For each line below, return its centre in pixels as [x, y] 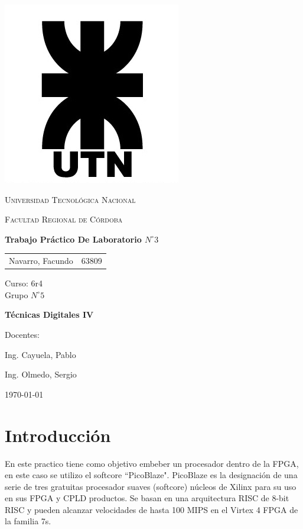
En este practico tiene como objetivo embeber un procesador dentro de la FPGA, [152, 463]
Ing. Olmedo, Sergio [41, 374]
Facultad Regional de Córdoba [64, 219]
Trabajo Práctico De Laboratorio [73, 239]
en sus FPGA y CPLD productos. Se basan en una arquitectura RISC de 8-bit [147, 498]
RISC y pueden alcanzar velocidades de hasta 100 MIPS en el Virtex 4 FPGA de [151, 509]
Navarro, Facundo [41, 261]
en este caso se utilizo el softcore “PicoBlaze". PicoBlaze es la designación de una [151, 475]
